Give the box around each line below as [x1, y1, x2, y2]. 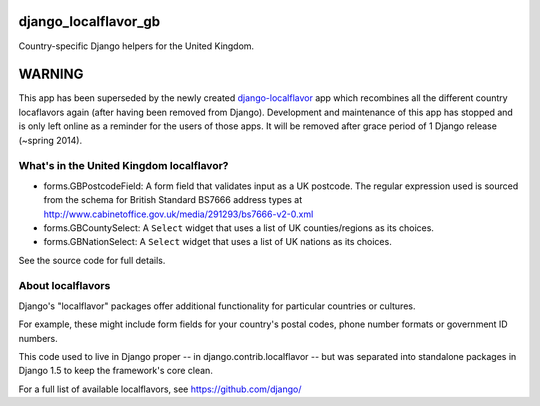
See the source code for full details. [18, 254, 166, 266]
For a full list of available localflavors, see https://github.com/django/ [18, 383, 302, 395]
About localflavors [18, 279, 111, 293]
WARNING [18, 66, 84, 83]
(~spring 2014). [18, 134, 83, 146]
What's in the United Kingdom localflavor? [18, 159, 229, 173]
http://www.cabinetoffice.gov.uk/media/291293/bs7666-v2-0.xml [43, 208, 314, 220]
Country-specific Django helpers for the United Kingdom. [18, 40, 255, 52]
